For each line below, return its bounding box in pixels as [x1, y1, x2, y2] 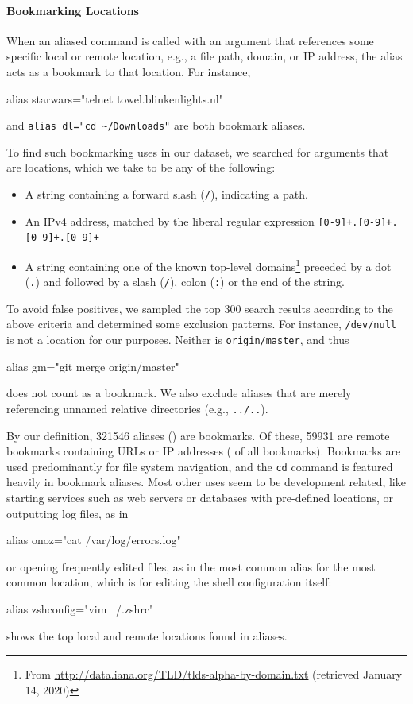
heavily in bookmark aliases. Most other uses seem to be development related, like [6, 474, 406, 490]
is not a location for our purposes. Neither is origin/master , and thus [6, 331, 349, 348]
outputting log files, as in [6, 505, 129, 521]
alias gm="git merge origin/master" [6, 358, 179, 374]
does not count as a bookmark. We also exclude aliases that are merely [6, 385, 352, 401]
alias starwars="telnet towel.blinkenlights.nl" [6, 90, 223, 106]
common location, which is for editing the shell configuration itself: [6, 574, 332, 590]
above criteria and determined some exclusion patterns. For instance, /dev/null [6, 315, 396, 332]
